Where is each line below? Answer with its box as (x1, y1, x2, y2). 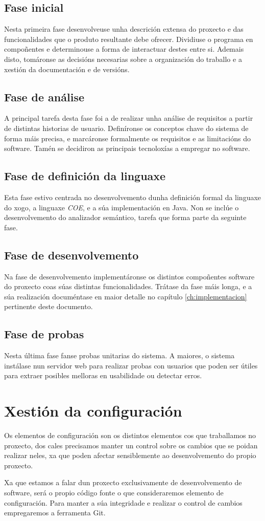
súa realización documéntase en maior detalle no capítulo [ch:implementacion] (4, 291, 247, 301)
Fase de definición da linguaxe (4, 168, 166, 184)
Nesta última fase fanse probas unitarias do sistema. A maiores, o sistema (4, 350, 235, 361)
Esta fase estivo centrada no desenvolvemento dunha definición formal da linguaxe (4, 191, 261, 202)
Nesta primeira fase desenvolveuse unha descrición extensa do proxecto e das (4, 24, 244, 34)
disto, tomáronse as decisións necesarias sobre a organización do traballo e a (4, 53, 242, 64)
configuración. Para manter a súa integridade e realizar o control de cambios (4, 497, 243, 508)
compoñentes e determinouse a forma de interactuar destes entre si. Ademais (4, 44, 244, 54)
